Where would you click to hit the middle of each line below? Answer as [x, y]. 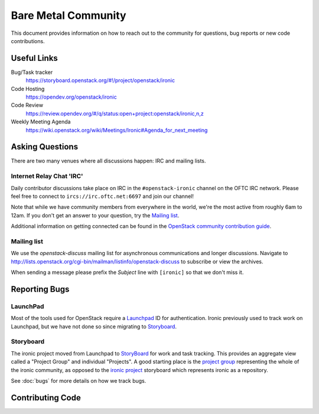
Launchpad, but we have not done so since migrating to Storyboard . [94, 326]
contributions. [28, 41]
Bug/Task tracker [32, 72]
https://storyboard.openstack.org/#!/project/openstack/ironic [100, 80]
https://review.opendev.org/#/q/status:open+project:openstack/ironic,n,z [115, 113]
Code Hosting [28, 89]
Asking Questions [45, 147]
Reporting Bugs [40, 289]
